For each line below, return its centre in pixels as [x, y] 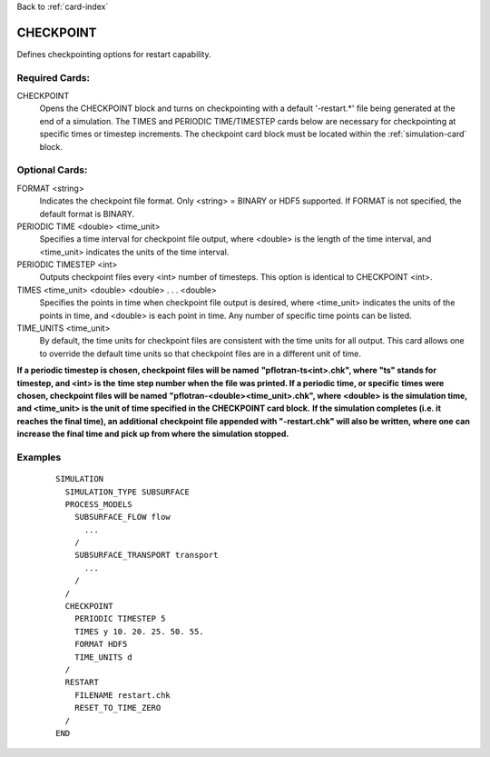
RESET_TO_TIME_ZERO [118, 708]
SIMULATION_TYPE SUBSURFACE [127, 492]
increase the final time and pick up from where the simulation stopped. [153, 434]
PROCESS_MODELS [98, 504]
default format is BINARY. [87, 214]
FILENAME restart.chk [122, 695]
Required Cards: [54, 77]
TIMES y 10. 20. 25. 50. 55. [139, 631]
